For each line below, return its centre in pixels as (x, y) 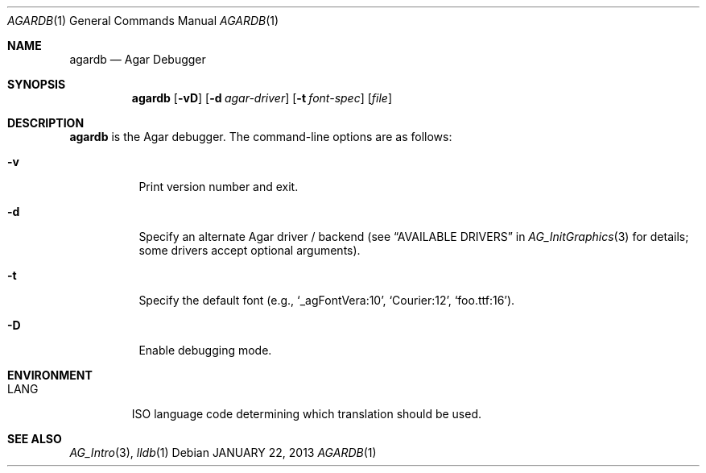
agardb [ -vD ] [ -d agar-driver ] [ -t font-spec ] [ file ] (262, 98)
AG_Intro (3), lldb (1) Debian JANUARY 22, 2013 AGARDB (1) (223, 452)
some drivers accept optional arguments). (250, 250)
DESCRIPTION (46, 123)
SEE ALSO (35, 439)
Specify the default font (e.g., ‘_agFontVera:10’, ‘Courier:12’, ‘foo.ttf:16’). (327, 300)
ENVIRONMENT (50, 375)
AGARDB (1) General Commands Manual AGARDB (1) (143, 21)
